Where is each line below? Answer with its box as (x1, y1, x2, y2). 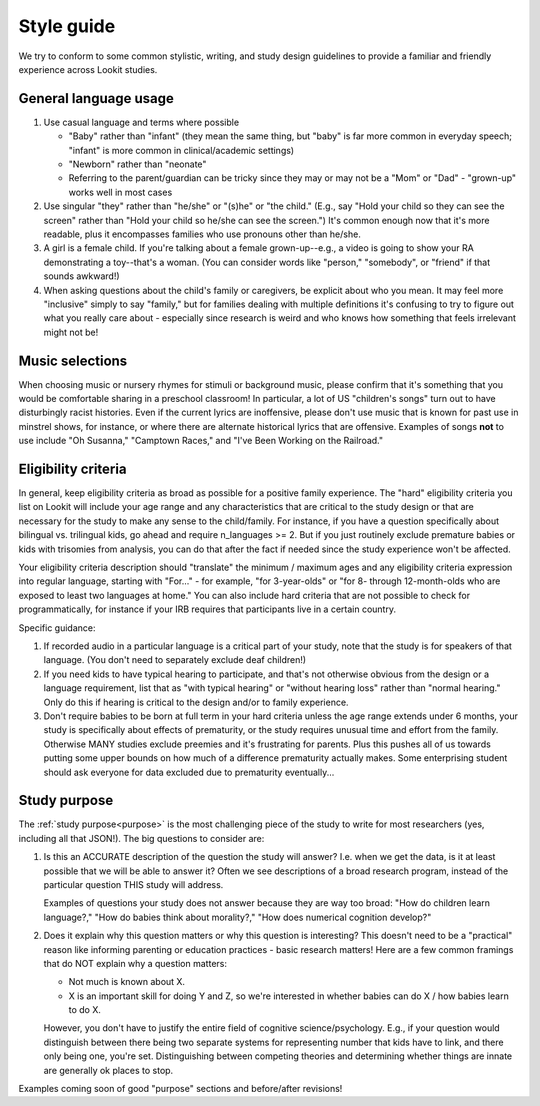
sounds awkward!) (43, 270, 120, 282)
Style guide (18, 15, 116, 37)
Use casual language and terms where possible (43, 116, 240, 128)
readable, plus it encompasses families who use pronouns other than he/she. (43, 228, 362, 240)
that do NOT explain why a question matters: (43, 957, 227, 969)
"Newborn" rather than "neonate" (68, 158, 207, 170)
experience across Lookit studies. (18, 63, 158, 75)
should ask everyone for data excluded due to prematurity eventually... (43, 766, 335, 778)
